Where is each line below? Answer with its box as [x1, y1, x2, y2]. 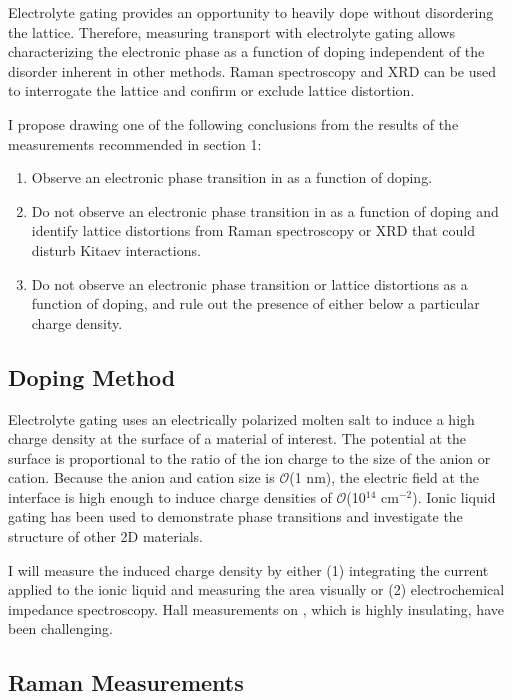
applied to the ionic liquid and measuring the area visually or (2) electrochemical [8, 579, 505, 600]
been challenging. [8, 618, 114, 639]
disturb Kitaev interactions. [31, 239, 201, 260]
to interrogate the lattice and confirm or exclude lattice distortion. [8, 80, 415, 101]
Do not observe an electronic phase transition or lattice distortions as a [31, 273, 468, 294]
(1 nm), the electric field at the [289, 467, 480, 488]
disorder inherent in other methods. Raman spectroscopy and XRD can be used [8, 60, 497, 81]
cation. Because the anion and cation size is [8, 467, 275, 488]
